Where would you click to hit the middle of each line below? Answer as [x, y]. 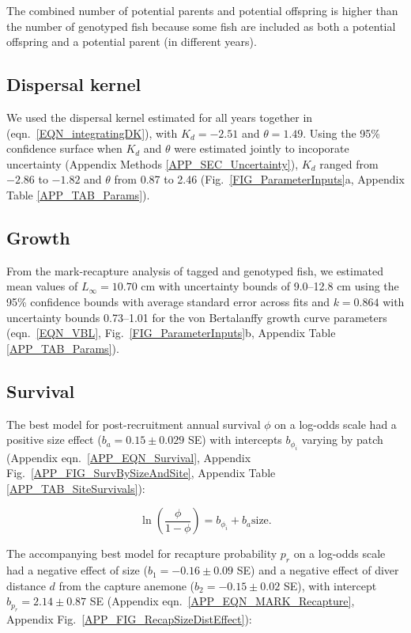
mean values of [42, 286]
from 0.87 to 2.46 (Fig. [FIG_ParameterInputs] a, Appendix [259, 179]
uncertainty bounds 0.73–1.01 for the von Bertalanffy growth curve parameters [197, 317]
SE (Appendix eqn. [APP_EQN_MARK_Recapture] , [222, 601]
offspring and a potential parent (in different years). [132, 42]
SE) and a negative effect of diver [318, 570]
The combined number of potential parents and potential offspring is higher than [202, 10]
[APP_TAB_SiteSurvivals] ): [76, 488]
